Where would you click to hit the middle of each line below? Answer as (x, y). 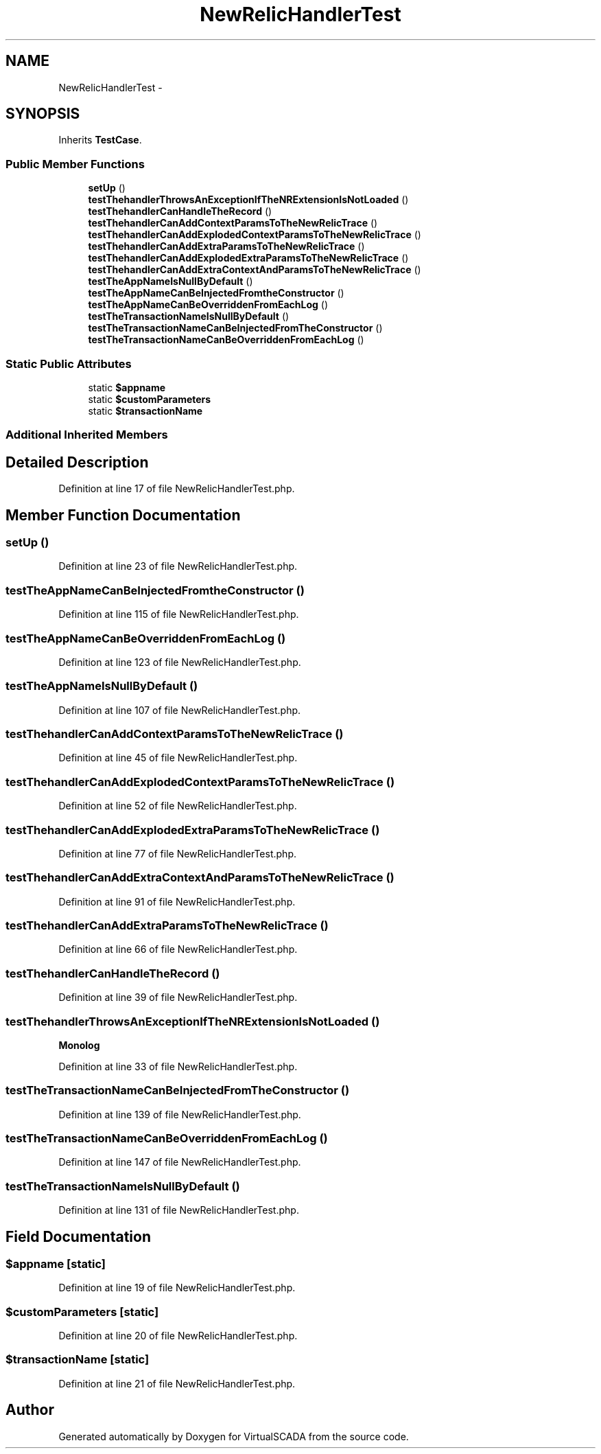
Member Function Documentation (123, 515)
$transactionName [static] (78, 1360)
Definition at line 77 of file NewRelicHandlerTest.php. (177, 853)
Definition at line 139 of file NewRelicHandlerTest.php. (180, 1114)
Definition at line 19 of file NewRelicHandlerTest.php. (177, 1288)
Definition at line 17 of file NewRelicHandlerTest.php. (177, 489)
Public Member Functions (75, 164)
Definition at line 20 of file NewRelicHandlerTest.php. (178, 1336)
